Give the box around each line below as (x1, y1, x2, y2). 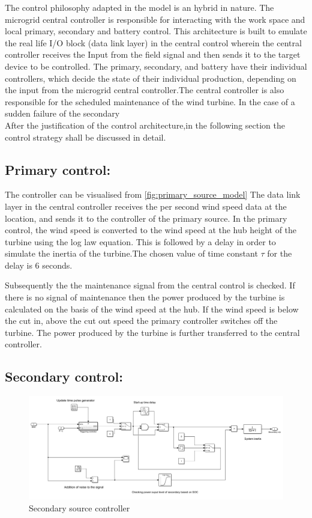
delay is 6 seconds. (5, 258, 73, 271)
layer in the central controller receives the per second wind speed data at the (5, 200, 287, 212)
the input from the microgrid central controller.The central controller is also (5, 84, 284, 96)
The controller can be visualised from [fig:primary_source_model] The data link (5, 188, 301, 201)
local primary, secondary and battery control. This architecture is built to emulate (5, 25, 307, 37)
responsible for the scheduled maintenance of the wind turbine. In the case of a (5, 95, 295, 108)
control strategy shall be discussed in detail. (5, 130, 166, 143)
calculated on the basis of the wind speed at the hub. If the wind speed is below (5, 302, 299, 315)
